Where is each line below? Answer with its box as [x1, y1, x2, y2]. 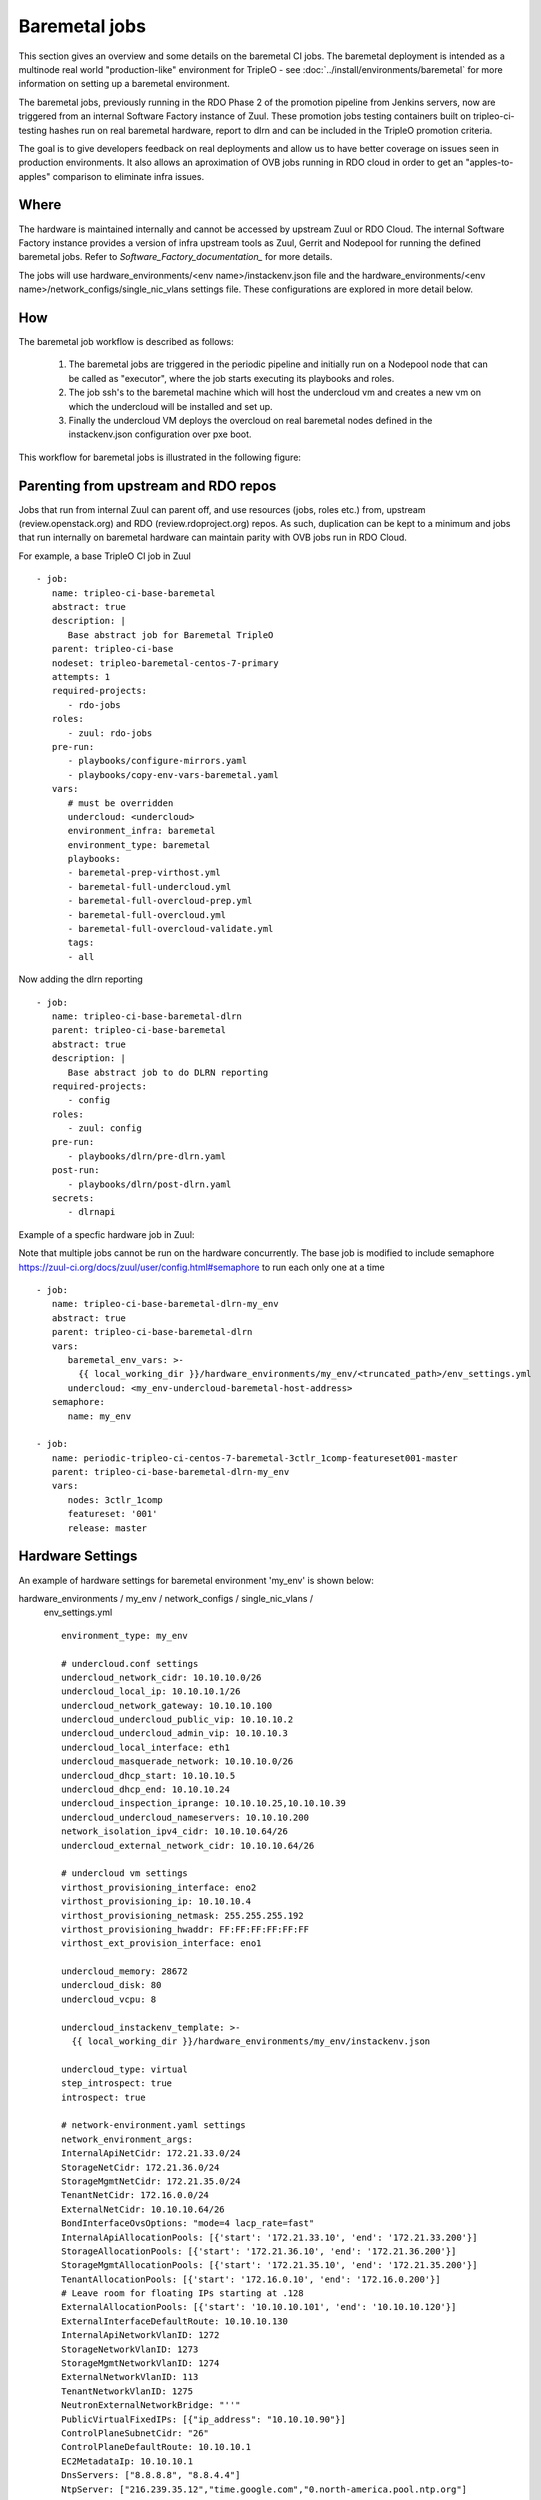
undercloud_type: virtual [61, 2063, 189, 2075]
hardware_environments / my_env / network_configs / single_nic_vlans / [18, 1592, 314, 1604]
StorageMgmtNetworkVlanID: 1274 [61, 2358, 220, 2369]
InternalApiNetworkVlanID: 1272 [61, 2330, 220, 2341]
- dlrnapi [67, 1206, 116, 1218]
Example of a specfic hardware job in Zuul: [18, 1228, 195, 1240]
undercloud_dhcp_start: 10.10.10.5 [61, 1770, 236, 1781]
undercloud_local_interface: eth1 [61, 1741, 230, 1753]
